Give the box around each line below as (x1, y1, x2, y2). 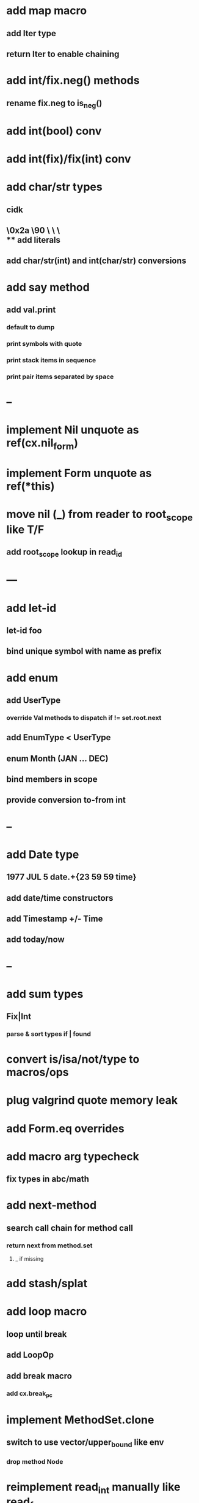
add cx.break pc (6, 1389, 53, 1399)
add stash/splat (6, 1277, 87, 1291)
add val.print (6, 305, 56, 315)
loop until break (6, 1329, 67, 1339)
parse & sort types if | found (6, 1030, 92, 1038)
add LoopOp (6, 1350, 54, 1360)
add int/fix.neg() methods (6, 74, 140, 88)
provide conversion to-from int (6, 795, 126, 805)
